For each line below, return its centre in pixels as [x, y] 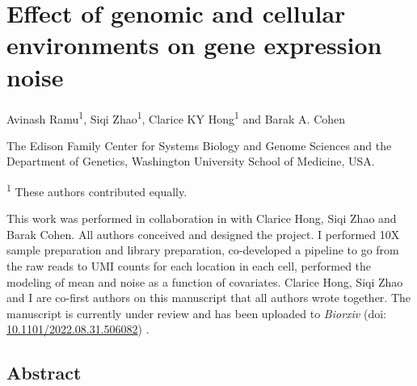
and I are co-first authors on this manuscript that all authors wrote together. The [208, 298]
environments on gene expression [194, 45]
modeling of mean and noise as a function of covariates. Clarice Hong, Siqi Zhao [205, 281]
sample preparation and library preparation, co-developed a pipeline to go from [203, 250]
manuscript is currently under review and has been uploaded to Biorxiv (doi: [196, 313]
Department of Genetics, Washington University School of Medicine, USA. [191, 161]
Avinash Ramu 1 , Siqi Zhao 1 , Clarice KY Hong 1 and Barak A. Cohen [176, 117]
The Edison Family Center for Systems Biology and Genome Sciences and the [199, 145]
